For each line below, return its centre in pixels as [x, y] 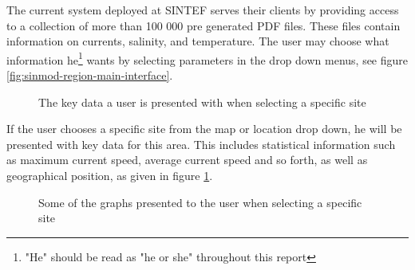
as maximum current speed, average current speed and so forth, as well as [187, 160]
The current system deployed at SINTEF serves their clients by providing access [203, 10]
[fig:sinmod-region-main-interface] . [90, 75]
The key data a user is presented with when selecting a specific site [202, 102]
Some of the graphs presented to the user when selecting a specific [200, 202]
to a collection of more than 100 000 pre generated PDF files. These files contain [204, 25]
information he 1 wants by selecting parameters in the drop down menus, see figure [207, 58]
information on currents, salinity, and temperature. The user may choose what [198, 41]
